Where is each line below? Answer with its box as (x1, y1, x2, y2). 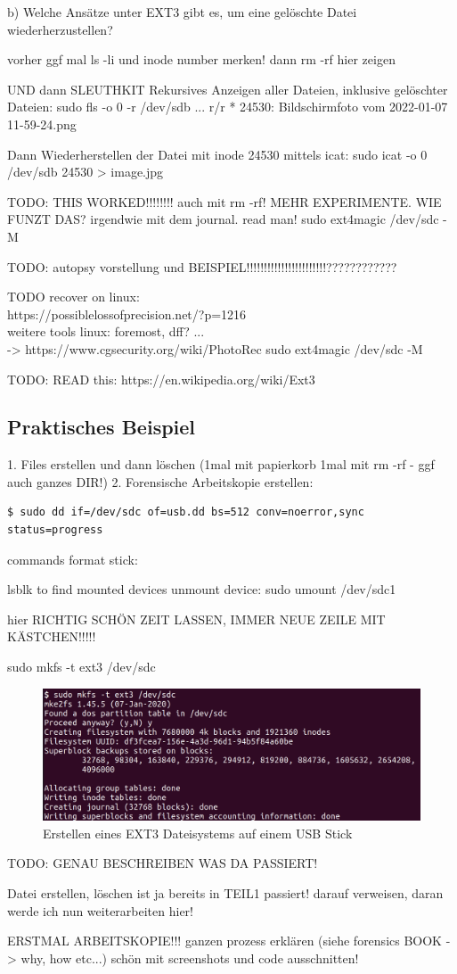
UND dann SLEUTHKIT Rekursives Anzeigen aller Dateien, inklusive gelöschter (7, 79, 448, 98)
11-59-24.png (7, 114, 77, 133)
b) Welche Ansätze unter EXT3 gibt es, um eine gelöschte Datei (7, 3, 357, 21)
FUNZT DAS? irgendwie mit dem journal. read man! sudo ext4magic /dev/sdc (7, 210, 439, 228)
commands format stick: (7, 549, 138, 568)
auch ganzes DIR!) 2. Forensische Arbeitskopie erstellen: (7, 472, 314, 491)
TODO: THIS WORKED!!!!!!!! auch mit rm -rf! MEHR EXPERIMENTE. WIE (7, 192, 442, 210)
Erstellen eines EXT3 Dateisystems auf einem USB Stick (43, 823, 353, 842)
